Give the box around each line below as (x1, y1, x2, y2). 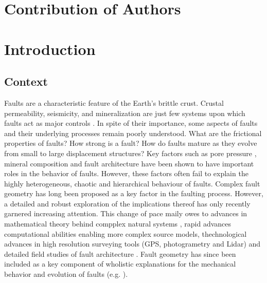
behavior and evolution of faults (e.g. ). (4, 269, 128, 279)
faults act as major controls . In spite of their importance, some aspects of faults (4, 118, 258, 128)
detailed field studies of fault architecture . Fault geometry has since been (4, 248, 236, 259)
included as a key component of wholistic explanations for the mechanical (4, 258, 236, 269)
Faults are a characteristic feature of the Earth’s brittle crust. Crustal (4, 97, 224, 108)
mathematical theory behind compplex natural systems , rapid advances (4, 218, 232, 229)
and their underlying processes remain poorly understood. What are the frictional (4, 127, 262, 138)
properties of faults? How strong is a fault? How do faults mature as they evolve (4, 138, 257, 148)
